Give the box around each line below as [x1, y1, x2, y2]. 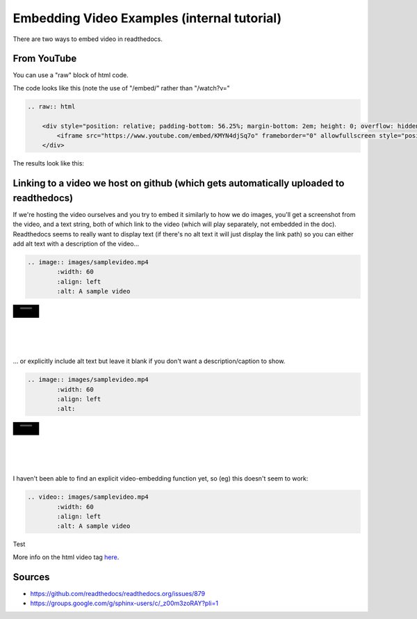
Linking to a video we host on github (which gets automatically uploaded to [13, 177, 345, 189]
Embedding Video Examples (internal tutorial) [13, 10, 281, 26]
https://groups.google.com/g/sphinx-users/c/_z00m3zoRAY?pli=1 [30, 599, 219, 608]
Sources [13, 571, 50, 583]
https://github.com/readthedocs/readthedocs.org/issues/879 [30, 589, 205, 597]
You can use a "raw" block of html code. [13, 71, 129, 79]
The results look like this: [13, 159, 85, 168]
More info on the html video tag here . [13, 553, 120, 561]
